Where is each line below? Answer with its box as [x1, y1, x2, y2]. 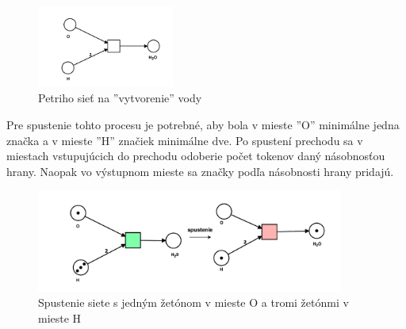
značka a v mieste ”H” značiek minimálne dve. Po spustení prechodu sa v [6, 132, 363, 148]
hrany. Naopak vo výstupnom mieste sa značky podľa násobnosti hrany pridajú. [6, 163, 394, 179]
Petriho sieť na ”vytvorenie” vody [38, 90, 202, 106]
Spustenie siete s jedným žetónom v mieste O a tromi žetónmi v [38, 294, 349, 311]
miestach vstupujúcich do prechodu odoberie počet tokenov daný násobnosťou [6, 147, 385, 164]
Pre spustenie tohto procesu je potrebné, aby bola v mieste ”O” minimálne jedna [6, 116, 400, 132]
